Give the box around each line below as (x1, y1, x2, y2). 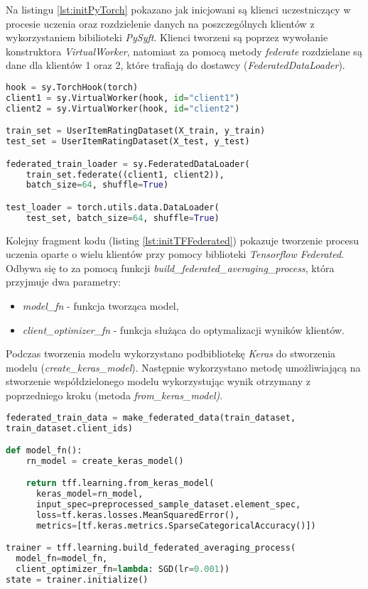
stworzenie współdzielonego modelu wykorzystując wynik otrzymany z (6, 374, 310, 389)
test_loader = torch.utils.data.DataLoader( (6, 202, 220, 212)
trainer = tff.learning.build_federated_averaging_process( (6, 543, 296, 553)
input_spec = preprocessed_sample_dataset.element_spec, (36, 499, 301, 510)
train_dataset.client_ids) (6, 423, 133, 433)
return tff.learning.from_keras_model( (26, 478, 215, 489)
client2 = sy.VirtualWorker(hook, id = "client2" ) (6, 103, 240, 114)
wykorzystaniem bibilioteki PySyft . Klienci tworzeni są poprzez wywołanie (6, 30, 328, 45)
